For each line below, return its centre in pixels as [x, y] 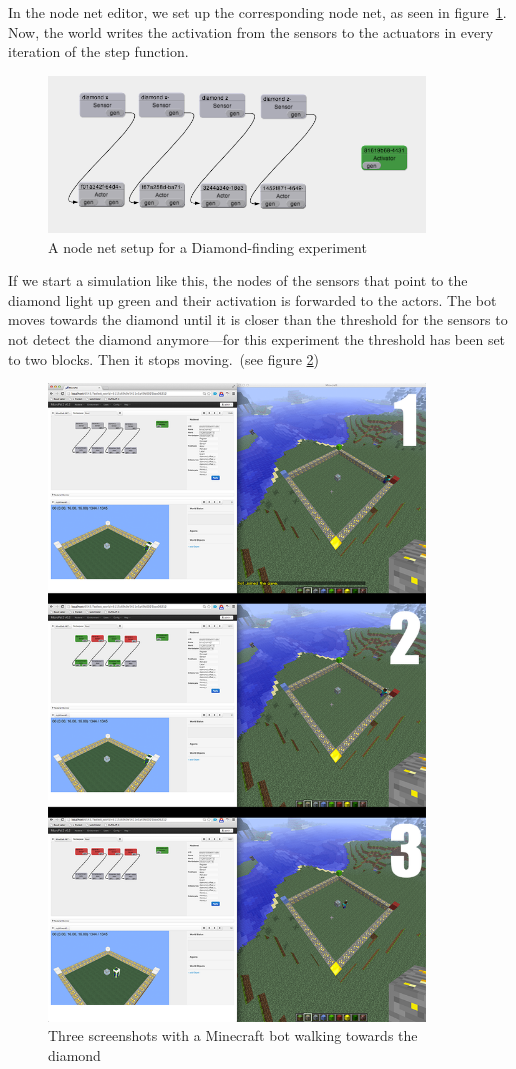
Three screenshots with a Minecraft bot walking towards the [233, 1035]
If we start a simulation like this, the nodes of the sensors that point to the [238, 280]
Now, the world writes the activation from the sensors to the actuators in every [251, 31]
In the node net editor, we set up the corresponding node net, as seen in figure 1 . [257, 12]
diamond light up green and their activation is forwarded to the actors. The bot [252, 299]
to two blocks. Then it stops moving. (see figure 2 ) [164, 358]
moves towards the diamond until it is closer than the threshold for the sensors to [258, 319]
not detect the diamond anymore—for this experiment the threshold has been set [257, 338]
